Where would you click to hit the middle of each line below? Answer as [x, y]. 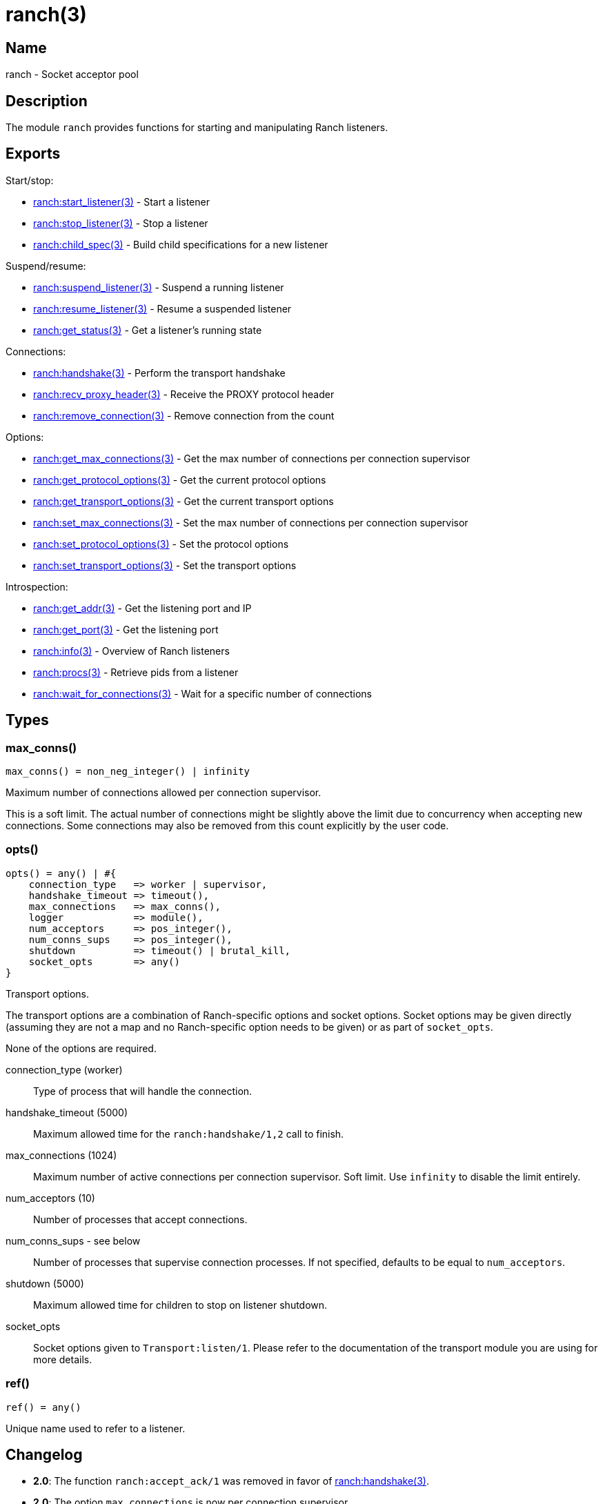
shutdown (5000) [45, 1283]
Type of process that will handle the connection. [143, 1091]
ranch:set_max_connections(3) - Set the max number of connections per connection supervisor [251, 522]
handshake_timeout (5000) [67, 1112]
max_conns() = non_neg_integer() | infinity [128, 772]
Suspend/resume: [46, 266]
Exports [33, 154]
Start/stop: [30, 180]
